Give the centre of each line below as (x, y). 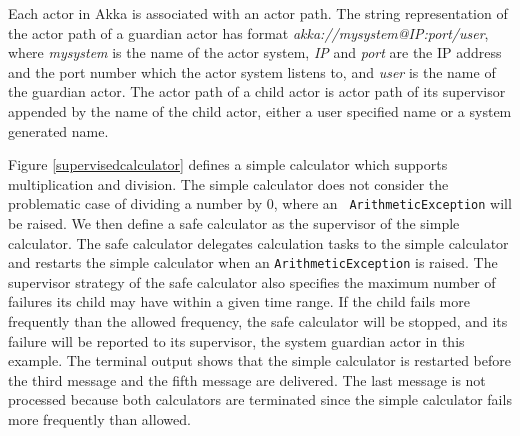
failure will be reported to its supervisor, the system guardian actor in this (236, 340)
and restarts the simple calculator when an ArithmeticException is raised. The (253, 262)
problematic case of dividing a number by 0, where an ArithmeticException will (260, 203)
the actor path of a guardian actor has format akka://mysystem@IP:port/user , (248, 32)
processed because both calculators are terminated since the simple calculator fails (260, 399)
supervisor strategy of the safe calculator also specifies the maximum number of (252, 281)
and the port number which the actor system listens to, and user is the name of (252, 71)
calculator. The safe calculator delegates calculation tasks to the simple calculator (258, 242)
